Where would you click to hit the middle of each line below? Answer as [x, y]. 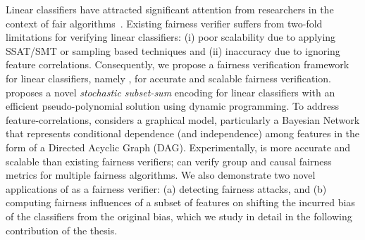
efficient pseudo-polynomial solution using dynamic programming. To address [173, 106]
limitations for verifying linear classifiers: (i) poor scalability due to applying [171, 37]
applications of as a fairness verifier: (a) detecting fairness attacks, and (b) [166, 188]
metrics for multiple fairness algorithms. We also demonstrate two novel [161, 175]
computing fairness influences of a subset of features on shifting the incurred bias [180, 202]
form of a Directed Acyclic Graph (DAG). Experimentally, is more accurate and [178, 147]
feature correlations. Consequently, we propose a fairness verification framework [178, 64]
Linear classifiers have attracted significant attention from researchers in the [170, 9]
